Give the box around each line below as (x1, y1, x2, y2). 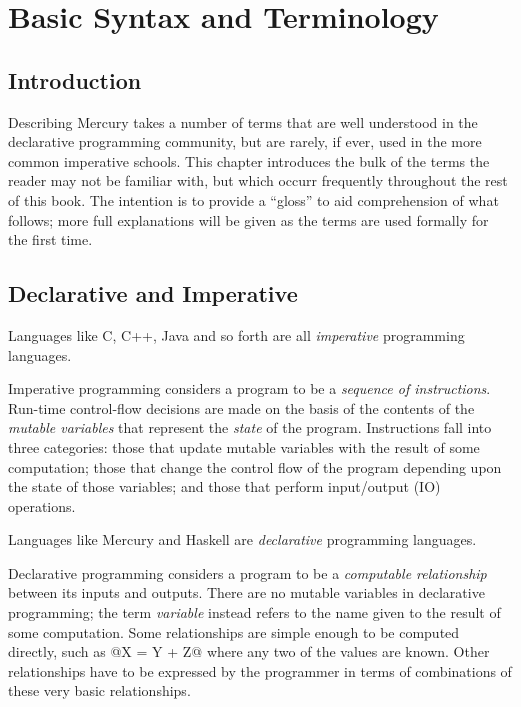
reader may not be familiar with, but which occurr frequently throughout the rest (8, 170, 508, 191)
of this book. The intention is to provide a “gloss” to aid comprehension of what (8, 189, 499, 210)
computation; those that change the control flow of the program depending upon (8, 456, 502, 477)
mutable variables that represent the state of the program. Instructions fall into (8, 417, 492, 438)
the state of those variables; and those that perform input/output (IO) (8, 476, 441, 497)
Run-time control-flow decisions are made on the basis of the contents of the (8, 397, 475, 418)
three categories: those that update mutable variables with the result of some (8, 436, 480, 457)
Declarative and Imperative (8, 278, 298, 309)
